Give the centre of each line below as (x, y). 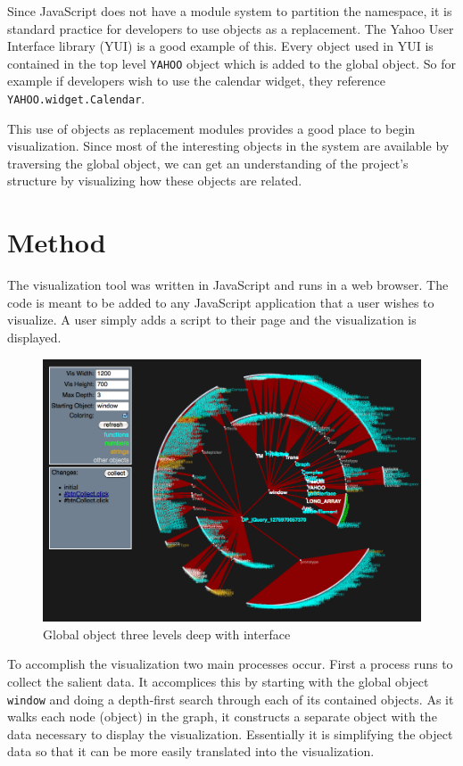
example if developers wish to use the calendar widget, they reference (196, 81)
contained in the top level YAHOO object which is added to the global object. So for (231, 63)
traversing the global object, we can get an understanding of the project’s (208, 163)
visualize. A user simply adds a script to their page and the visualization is (212, 320)
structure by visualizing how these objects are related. (155, 181)
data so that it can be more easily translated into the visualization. (191, 751)
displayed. (34, 337)
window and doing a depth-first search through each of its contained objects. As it (231, 699)
